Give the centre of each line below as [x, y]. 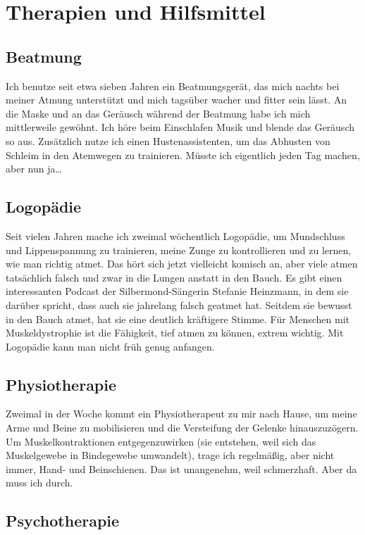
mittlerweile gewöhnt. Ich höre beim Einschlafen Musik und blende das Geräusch [180, 127]
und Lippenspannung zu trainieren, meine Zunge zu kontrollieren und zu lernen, [179, 250]
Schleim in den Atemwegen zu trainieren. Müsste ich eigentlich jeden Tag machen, [183, 155]
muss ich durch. [39, 483]
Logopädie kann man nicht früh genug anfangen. [110, 346]
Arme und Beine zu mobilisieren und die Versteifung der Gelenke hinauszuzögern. [182, 428]
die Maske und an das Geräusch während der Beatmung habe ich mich [158, 113]
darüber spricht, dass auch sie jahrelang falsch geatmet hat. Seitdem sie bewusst [179, 304]
